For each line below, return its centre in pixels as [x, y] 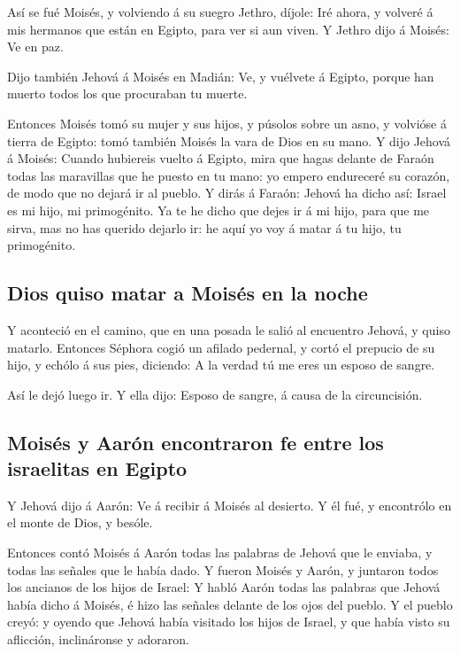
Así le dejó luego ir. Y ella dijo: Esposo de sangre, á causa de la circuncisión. [215, 394]
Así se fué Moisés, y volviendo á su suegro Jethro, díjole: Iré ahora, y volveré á [220, 12]
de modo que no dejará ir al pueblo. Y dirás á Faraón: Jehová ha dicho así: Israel [227, 193]
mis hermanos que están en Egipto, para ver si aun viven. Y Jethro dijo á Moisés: [228, 29]
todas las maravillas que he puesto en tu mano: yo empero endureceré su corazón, [229, 175]
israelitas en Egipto [97, 468]
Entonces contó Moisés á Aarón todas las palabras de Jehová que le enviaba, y [220, 553]
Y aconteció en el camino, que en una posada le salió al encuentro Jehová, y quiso [229, 329]
